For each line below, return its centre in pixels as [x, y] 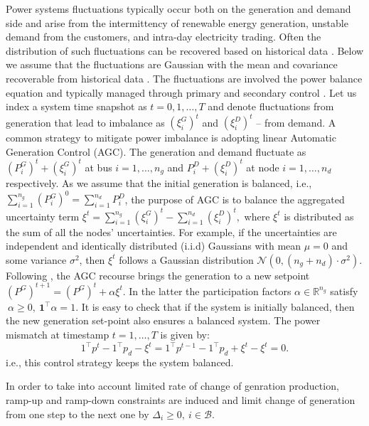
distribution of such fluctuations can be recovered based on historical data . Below [185, 50]
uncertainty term [43, 216]
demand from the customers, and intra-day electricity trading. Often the [164, 37]
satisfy [344, 291]
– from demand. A [296, 122]
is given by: [185, 334]
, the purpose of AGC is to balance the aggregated [235, 199]
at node [263, 167]
